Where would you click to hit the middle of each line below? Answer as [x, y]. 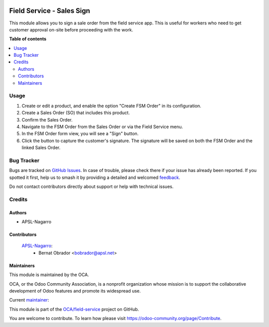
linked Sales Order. [41, 148]
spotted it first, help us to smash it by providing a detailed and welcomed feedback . [95, 177]
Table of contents [28, 39]
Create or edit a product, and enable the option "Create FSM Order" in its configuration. [112, 106]
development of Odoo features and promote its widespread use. [75, 291]
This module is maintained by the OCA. [49, 275]
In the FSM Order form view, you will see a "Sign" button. [80, 134]
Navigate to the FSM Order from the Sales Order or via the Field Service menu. [102, 127]
